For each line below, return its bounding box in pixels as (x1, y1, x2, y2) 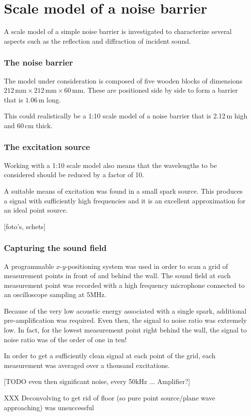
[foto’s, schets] (4, 221, 46, 231)
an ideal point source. (4, 205, 68, 215)
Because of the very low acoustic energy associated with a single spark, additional (4, 305, 247, 316)
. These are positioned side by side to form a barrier (83, 85, 238, 95)
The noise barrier (4, 56, 73, 68)
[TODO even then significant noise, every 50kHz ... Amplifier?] (4, 376, 190, 386)
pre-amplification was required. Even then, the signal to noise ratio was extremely (4, 315, 247, 325)
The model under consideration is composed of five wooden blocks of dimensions (4, 75, 243, 85)
